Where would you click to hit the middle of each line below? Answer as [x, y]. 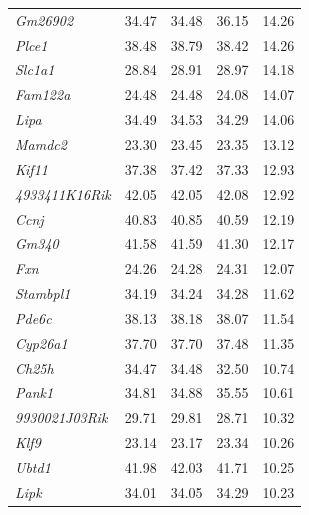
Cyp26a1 [41, 342]
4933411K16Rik [63, 193]
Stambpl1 [43, 293]
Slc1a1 [35, 69]
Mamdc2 [41, 143]
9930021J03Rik [61, 417]
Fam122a [43, 94]
